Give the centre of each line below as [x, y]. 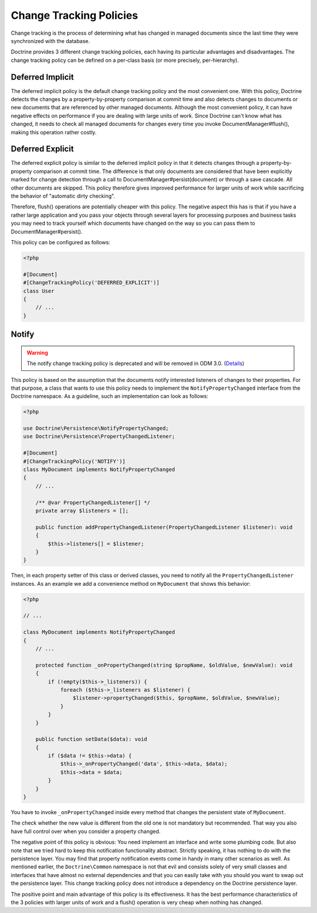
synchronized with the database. [50, 41]
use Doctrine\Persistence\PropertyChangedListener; [99, 436]
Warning [37, 353]
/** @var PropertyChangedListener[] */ [93, 502]
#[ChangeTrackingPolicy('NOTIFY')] [74, 461]
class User [39, 291]
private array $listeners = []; [82, 510]
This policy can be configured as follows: [61, 242]
